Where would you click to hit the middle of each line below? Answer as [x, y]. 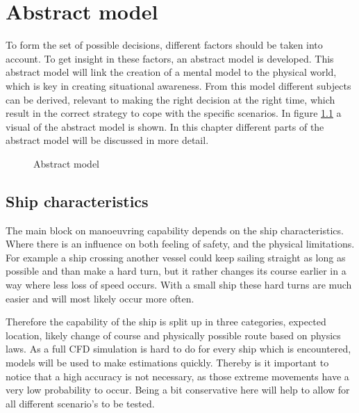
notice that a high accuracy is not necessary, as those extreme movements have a [177, 376]
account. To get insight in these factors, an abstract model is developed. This [170, 58]
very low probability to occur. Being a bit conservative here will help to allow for [178, 390]
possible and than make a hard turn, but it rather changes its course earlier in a [176, 271]
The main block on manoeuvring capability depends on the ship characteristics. [175, 230]
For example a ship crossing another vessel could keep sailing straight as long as [176, 257]
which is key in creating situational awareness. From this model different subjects [178, 85]
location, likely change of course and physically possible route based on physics [173, 335]
